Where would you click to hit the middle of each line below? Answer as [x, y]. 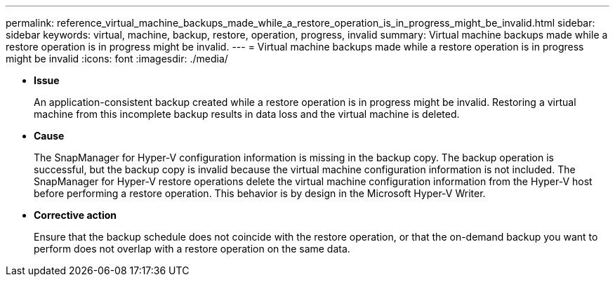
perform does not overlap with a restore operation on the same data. [192, 249]
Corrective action [75, 215]
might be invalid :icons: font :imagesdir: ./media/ [117, 59]
